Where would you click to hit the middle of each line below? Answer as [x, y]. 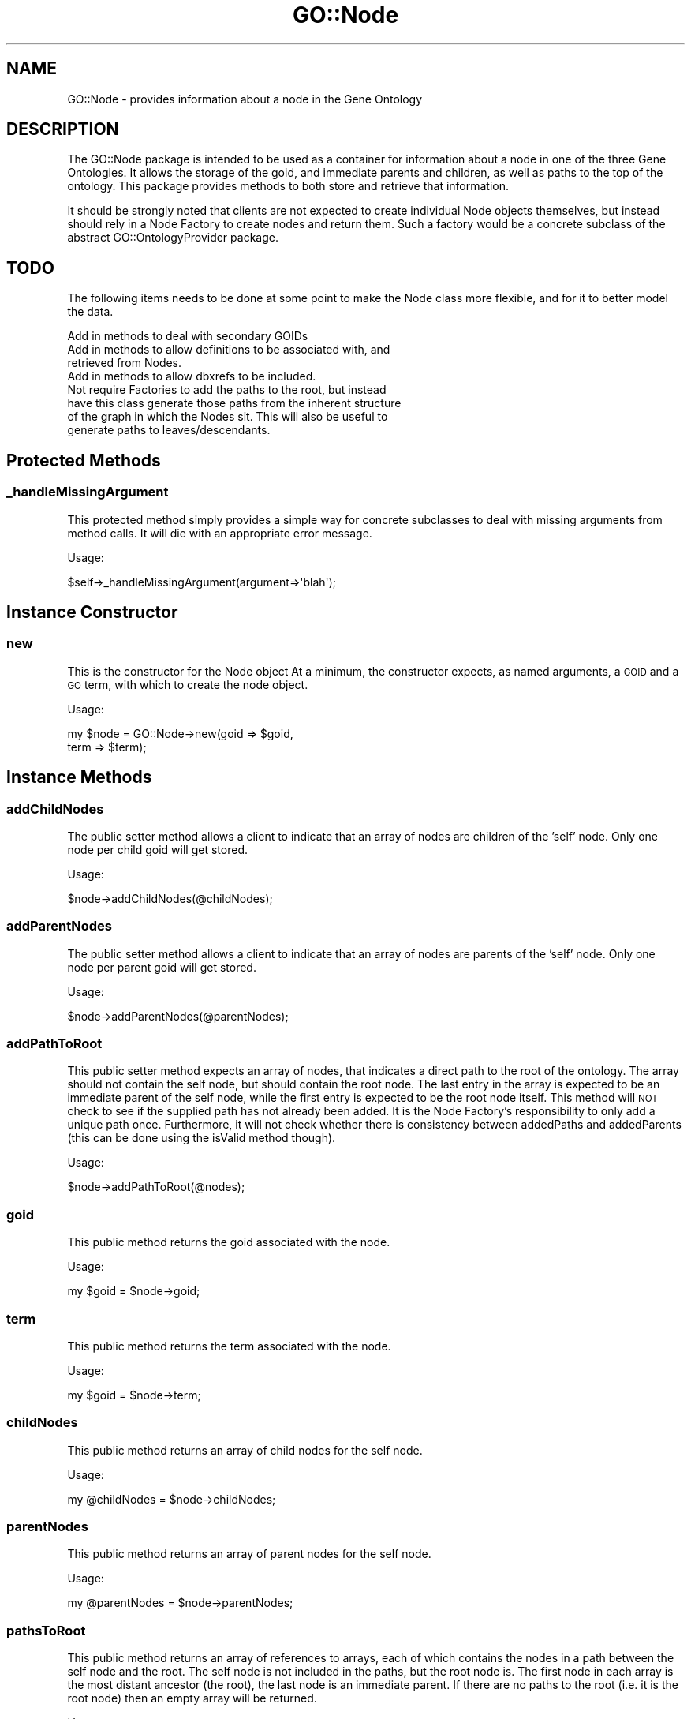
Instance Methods [79, 777]
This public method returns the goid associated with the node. [229, 1242]
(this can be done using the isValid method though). [202, 1138]
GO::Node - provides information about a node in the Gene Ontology [245, 99]
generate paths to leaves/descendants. [169, 430]
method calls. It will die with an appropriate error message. [220, 533]
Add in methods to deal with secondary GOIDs [188, 336]
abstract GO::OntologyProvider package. [173, 238]
